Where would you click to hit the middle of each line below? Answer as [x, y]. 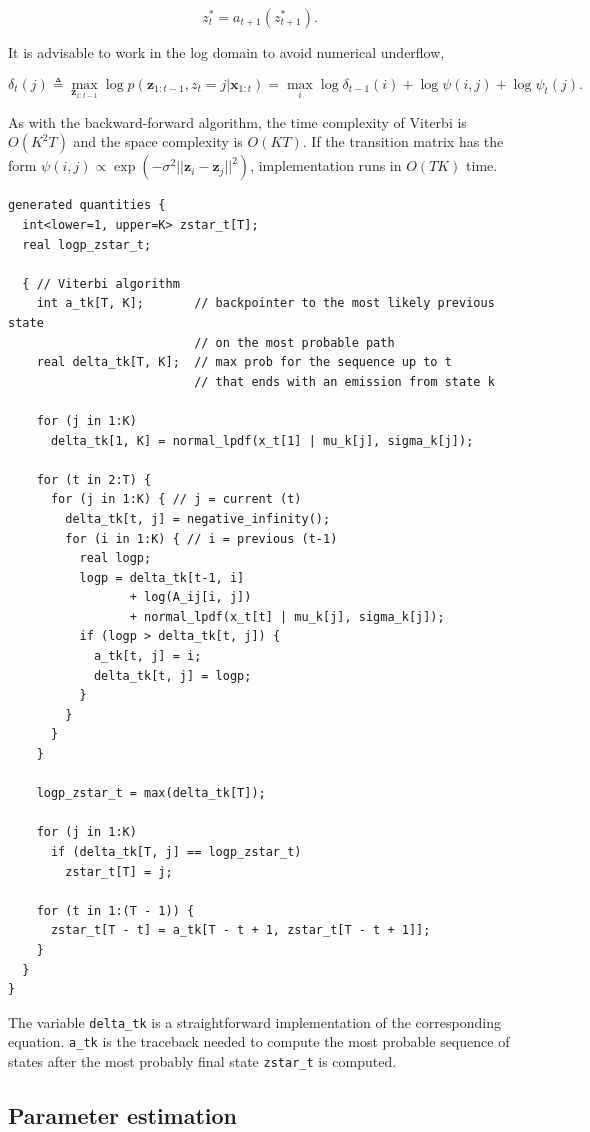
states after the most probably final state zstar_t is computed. [202, 1061]
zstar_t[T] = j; [119, 871]
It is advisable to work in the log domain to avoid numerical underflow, [226, 52]
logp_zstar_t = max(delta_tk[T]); [151, 793]
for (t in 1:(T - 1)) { [115, 910]
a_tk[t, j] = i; [147, 656]
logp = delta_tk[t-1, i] [162, 577]
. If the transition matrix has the [403, 141]
